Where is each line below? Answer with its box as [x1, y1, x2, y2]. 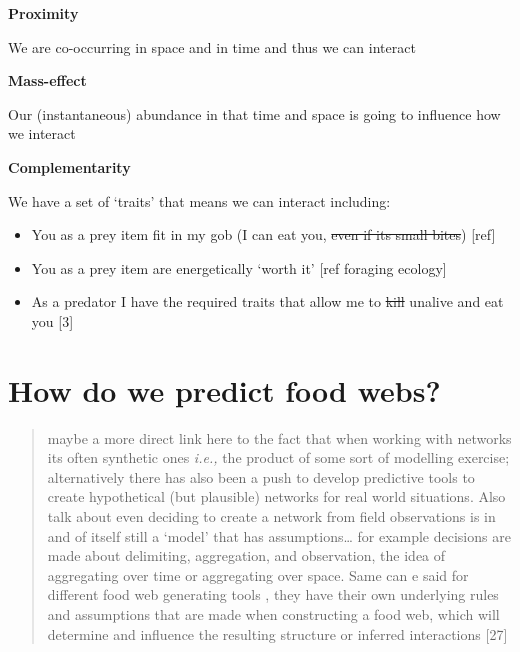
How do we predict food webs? [8, 369, 441, 410]
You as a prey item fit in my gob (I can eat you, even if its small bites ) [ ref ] [31, 224, 496, 245]
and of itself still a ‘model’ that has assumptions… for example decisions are [47, 525, 511, 546]
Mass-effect [8, 70, 87, 91]
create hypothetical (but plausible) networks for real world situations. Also [47, 486, 506, 507]
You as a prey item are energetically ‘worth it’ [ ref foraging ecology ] [31, 257, 447, 278]
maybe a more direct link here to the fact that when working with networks [47, 427, 512, 448]
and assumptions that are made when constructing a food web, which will [47, 604, 500, 624]
